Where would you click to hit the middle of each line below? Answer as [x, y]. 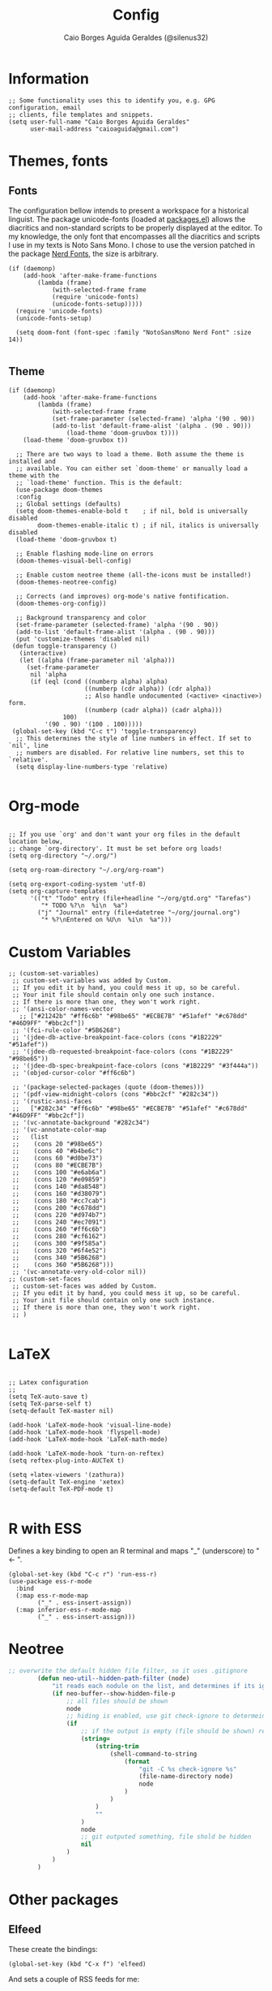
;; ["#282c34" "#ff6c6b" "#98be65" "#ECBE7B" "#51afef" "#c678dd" [130, 1109]
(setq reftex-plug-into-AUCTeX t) [67, 1461]
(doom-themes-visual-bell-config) [74, 561]
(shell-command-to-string [153, 1754]
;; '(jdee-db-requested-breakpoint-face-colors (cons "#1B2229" [122, 1052]
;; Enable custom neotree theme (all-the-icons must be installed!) [134, 575]
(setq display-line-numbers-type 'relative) [92, 767]
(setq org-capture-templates [57, 892]
